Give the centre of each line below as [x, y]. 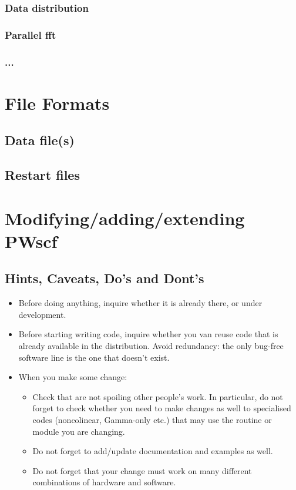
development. [42, 314]
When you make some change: [73, 377]
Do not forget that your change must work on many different [142, 470]
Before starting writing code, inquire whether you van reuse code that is [148, 334]
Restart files [42, 175]
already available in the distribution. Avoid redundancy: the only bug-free [151, 346]
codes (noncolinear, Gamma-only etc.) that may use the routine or [152, 419]
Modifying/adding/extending [125, 218]
